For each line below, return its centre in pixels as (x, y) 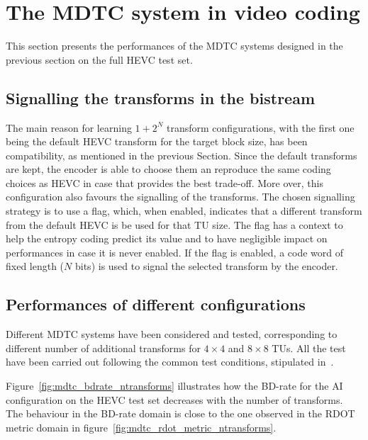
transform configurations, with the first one (261, 127)
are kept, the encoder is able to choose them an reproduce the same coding (168, 169)
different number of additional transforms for (103, 348)
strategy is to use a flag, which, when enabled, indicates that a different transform (184, 211)
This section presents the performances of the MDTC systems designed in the (174, 46)
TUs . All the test (309, 348)
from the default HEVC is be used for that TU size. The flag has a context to (174, 224)
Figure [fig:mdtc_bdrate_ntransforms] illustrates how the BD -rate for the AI (174, 386)
